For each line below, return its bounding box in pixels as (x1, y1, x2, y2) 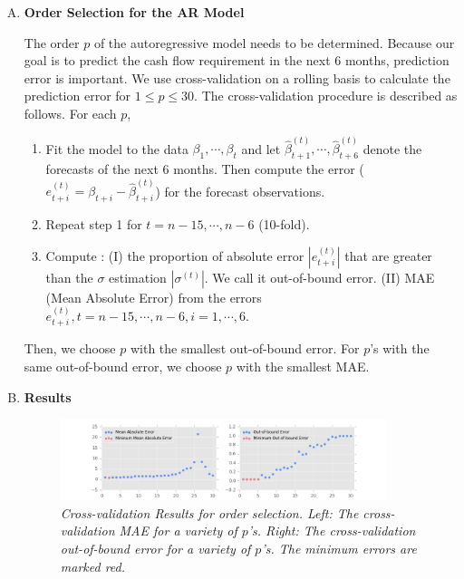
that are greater (344, 246, 432, 265)
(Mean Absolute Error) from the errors (45, 287, 262, 306)
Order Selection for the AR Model (24, 3, 245, 21)
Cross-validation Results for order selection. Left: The (60, 503, 359, 522)
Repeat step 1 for (45, 215, 142, 234)
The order (24, 33, 80, 52)
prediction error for (24, 86, 131, 105)
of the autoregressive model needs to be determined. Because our (93, 33, 455, 52)
